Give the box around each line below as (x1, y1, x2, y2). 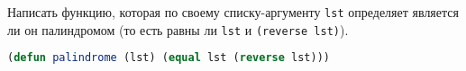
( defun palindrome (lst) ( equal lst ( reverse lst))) (7, 51, 330, 65)
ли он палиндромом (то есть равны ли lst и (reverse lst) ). (7, 20, 349, 39)
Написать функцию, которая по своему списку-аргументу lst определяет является (7, 3, 459, 21)
